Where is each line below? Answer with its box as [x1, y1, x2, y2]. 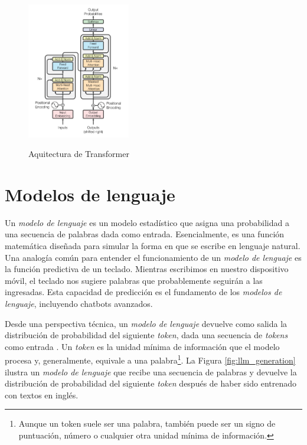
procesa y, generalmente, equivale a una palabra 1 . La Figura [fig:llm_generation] [5, 352, 296, 367]
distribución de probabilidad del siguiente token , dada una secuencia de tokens [5, 329, 288, 341]
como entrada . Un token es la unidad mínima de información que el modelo [5, 340, 280, 352]
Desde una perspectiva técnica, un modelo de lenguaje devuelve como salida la [5, 317, 288, 329]
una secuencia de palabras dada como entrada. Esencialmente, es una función [5, 228, 285, 240]
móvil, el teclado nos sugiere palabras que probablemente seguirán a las [5, 274, 263, 286]
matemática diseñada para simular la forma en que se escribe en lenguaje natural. [5, 240, 301, 252]
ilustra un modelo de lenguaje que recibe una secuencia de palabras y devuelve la [5, 365, 297, 378]
